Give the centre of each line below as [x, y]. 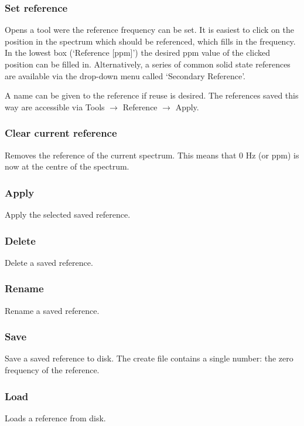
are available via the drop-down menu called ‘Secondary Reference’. [125, 75]
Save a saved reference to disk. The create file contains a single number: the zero [149, 358]
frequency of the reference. [52, 370]
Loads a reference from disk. [55, 417]
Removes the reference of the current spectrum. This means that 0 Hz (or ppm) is [152, 155]
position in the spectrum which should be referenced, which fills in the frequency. [150, 41]
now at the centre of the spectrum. [67, 166]
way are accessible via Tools [55, 107]
